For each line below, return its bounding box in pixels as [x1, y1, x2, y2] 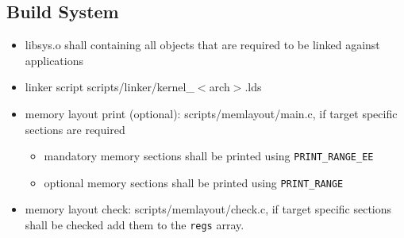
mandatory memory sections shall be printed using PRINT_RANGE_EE [44, 148, 374, 164]
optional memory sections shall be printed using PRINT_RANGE [44, 174, 344, 190]
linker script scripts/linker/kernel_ [25, 79, 194, 95]
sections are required [25, 121, 125, 137]
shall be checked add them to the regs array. [25, 217, 244, 233]
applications [25, 52, 84, 68]
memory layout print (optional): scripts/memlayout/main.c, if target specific [25, 105, 398, 121]
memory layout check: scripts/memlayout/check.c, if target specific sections [25, 201, 392, 217]
